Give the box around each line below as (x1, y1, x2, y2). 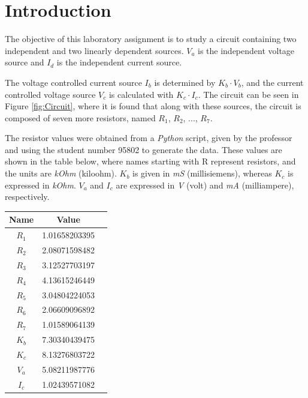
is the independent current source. (56, 56, 182, 68)
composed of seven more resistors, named (5, 111, 156, 124)
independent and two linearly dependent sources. (5, 44, 184, 56)
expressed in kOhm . (5, 178, 76, 191)
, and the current (241, 76, 304, 88)
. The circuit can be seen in (198, 88, 299, 100)
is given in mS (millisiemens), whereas (132, 167, 272, 179)
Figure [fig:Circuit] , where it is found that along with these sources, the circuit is (5, 100, 301, 112)
